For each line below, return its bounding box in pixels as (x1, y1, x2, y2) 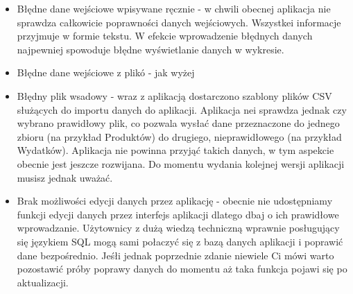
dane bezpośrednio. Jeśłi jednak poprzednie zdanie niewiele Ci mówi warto (17, 248, 334, 262)
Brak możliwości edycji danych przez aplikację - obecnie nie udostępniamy (17, 193, 333, 208)
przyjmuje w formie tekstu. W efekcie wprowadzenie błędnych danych (17, 28, 313, 43)
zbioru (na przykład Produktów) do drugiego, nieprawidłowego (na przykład (17, 129, 342, 144)
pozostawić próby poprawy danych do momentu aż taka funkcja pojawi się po (17, 261, 347, 276)
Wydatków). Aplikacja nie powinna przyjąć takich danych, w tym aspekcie (17, 143, 334, 157)
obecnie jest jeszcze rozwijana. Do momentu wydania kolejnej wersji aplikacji (17, 156, 345, 171)
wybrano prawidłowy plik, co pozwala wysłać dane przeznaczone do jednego (17, 116, 340, 130)
